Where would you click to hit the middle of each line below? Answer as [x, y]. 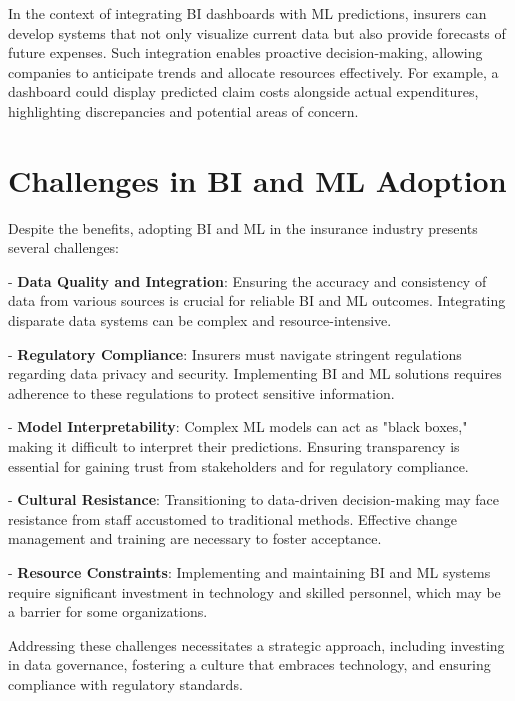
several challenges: [64, 247]
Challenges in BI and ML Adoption [257, 179]
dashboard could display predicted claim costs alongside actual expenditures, [243, 91]
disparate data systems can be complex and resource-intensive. [200, 320]
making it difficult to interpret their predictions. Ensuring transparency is [234, 446]
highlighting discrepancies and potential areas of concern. [183, 110]
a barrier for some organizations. [108, 611]
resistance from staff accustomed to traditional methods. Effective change [233, 518]
